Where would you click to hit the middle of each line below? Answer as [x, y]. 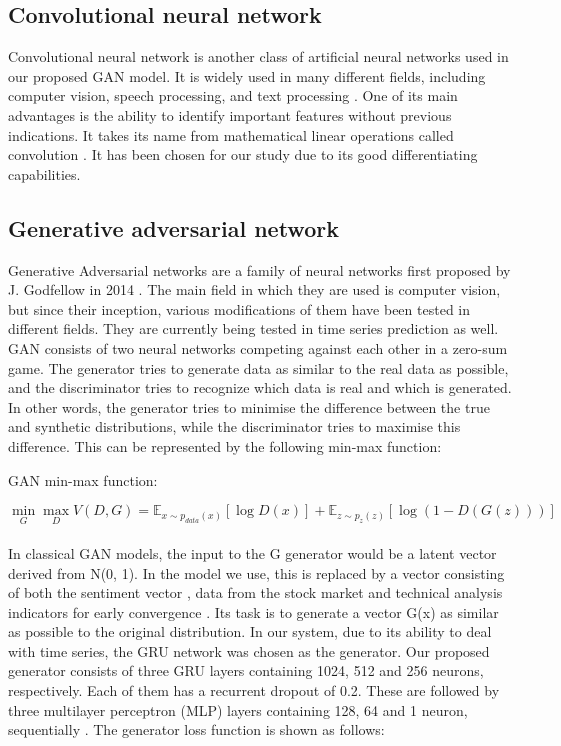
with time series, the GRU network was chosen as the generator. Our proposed [249, 650]
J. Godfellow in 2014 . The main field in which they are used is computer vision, [254, 289]
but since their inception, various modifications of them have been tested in [239, 308]
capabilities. [44, 173]
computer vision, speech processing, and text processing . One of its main [233, 95]
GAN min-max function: [83, 479]
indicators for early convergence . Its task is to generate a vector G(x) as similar [253, 611]
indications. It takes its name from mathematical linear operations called [231, 134]
